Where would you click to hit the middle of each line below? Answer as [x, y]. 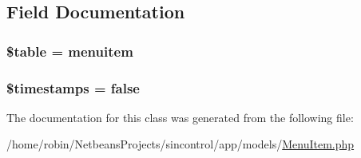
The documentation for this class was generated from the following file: [180, 117]
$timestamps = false [73, 87]
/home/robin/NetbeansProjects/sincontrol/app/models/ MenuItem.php [180, 144]
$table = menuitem [70, 51]
